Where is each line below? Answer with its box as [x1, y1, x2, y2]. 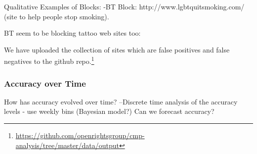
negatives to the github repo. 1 [4, 54, 94, 66]
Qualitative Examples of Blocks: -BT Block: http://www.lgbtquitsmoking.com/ [4, 1, 245, 11]
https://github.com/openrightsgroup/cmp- [15, 130, 145, 141]
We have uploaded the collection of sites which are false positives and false [4, 44, 230, 54]
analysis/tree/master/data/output [15, 140, 119, 150]
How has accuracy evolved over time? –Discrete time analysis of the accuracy [4, 96, 238, 106]
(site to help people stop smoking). [4, 11, 109, 21]
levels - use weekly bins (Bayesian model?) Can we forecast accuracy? [4, 106, 214, 116]
